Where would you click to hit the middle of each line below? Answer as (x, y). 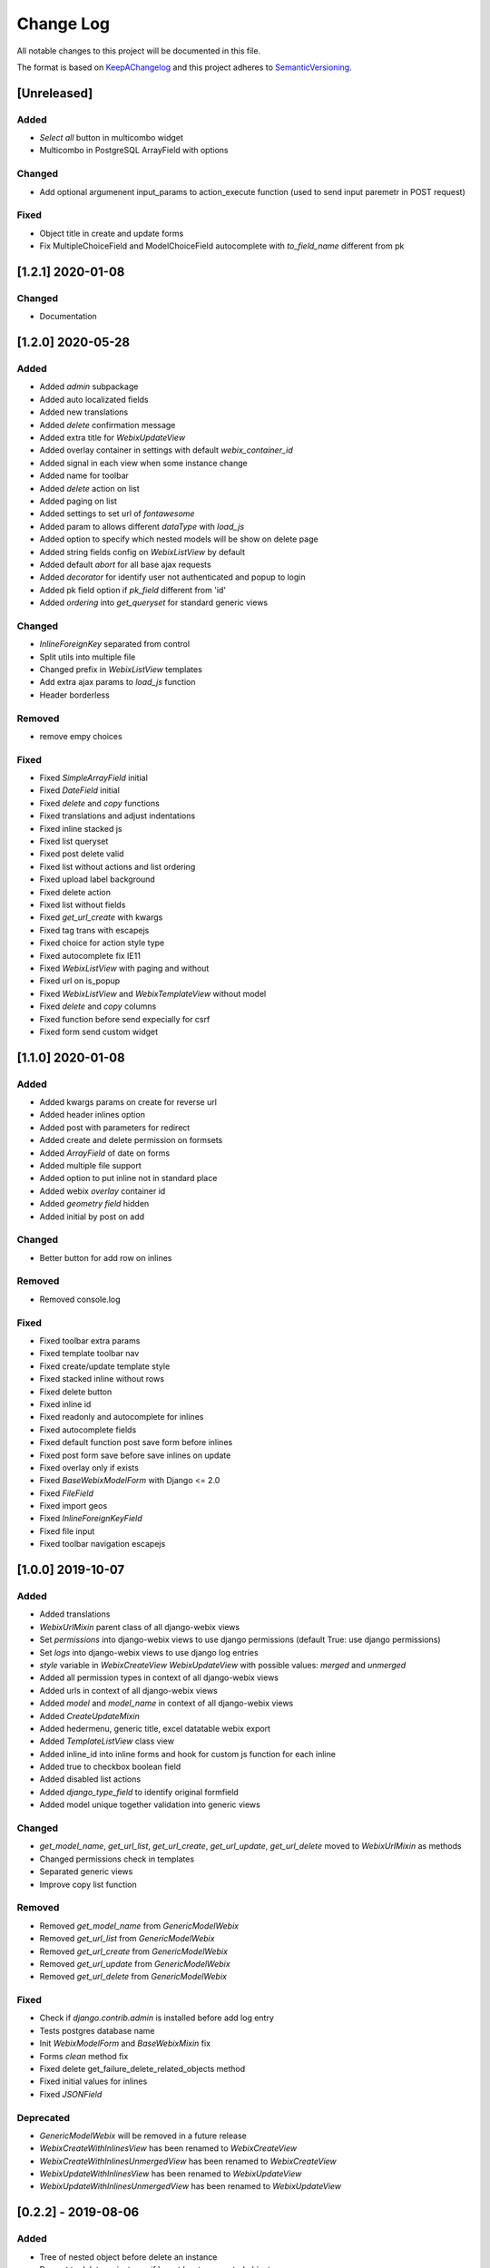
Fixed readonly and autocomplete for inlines (122, 1417)
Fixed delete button (76, 1392)
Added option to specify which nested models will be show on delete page (179, 539)
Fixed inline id (65, 1404)
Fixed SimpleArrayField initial (94, 778)
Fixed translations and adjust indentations (118, 816)
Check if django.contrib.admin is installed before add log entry (157, 2018)
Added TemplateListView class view (107, 1741)
